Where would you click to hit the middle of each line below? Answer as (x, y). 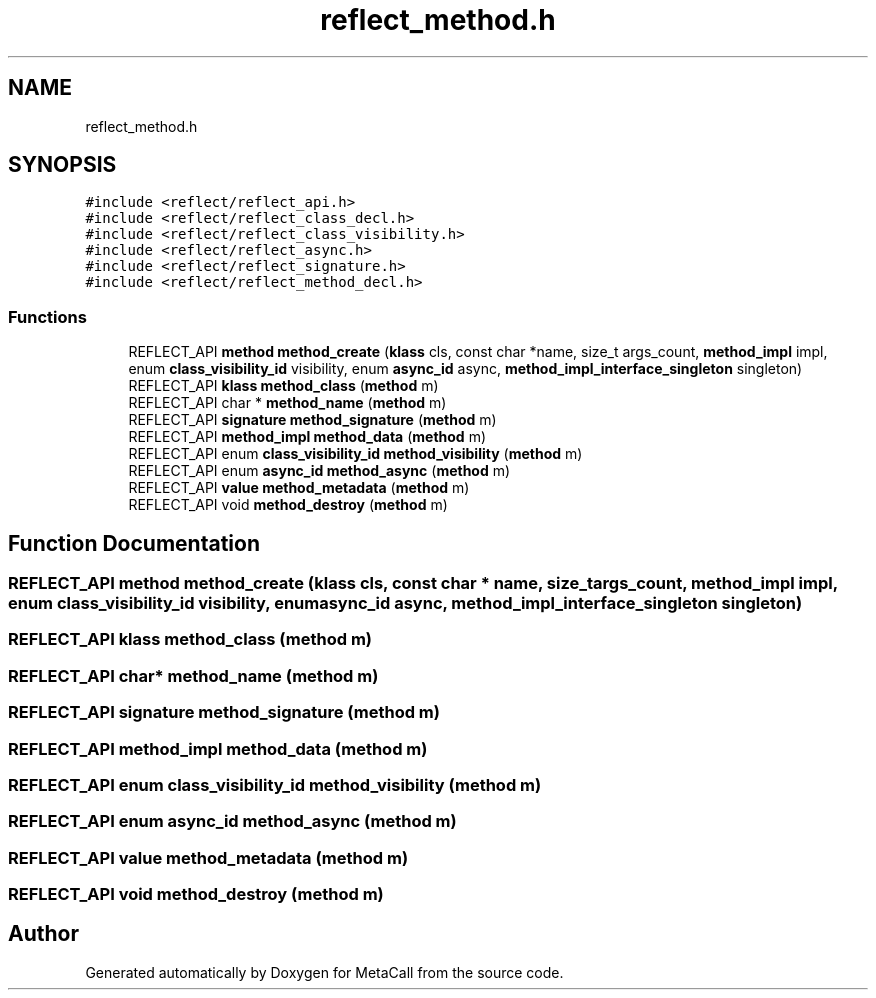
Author (43, 934)
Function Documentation (134, 543)
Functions (47, 316)
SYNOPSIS (62, 165)
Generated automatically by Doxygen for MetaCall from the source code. (324, 972)
